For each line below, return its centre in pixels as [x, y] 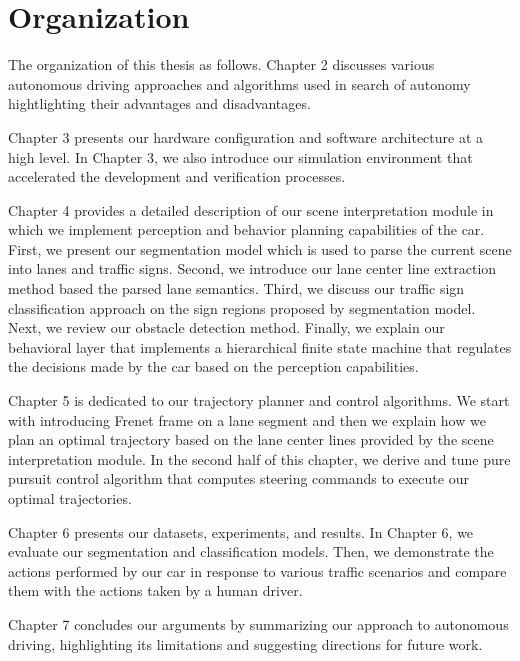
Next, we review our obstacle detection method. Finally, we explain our [226, 327]
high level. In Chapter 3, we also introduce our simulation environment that [240, 156]
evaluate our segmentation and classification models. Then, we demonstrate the [251, 551]
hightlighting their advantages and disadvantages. [159, 103]
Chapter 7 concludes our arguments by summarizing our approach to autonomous [258, 623]
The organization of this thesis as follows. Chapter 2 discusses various [221, 64]
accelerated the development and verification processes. [177, 176]
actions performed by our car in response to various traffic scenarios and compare [257, 570]
